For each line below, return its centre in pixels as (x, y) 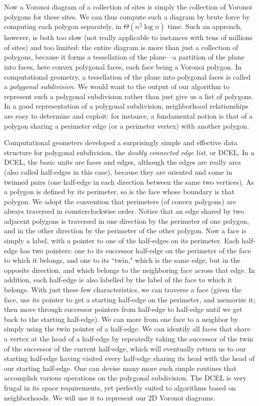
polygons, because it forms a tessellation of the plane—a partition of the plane (124, 57)
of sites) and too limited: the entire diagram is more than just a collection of (121, 47)
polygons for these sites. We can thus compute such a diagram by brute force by (127, 16)
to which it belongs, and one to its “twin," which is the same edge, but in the (122, 260)
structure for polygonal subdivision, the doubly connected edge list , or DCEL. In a (129, 152)
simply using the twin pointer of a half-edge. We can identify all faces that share (127, 329)
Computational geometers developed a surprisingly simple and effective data (121, 142)
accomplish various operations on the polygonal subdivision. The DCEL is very (125, 378)
